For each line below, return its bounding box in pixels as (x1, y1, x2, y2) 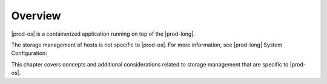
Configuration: (11, 50, 48, 57)
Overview (11, 9, 61, 22)
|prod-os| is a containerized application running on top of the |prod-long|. (11, 30, 195, 37)
